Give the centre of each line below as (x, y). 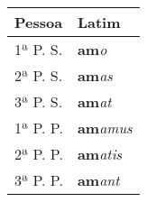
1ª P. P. (39, 128)
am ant (98, 180)
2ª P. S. (39, 75)
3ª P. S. (39, 101)
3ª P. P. (39, 180)
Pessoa (39, 22)
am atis (100, 154)
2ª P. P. (39, 154)
